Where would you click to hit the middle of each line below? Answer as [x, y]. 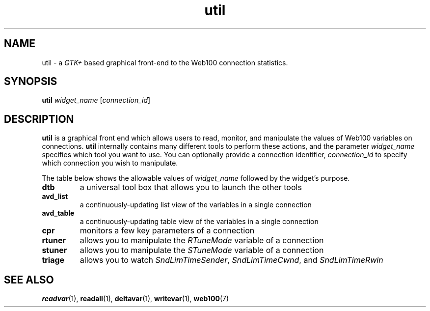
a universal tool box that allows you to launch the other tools [191, 187]
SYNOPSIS [31, 82]
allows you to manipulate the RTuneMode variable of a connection [202, 240]
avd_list [55, 197]
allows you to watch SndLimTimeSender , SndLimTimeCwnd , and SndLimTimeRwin [231, 260]
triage [53, 260]
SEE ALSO [29, 280]
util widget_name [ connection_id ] [96, 100]
